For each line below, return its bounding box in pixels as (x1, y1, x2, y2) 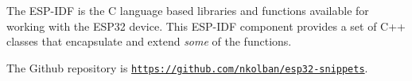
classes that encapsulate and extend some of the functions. (6, 33, 292, 50)
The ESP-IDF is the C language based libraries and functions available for (6, 2, 369, 18)
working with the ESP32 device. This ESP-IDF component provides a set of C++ (6, 17, 406, 34)
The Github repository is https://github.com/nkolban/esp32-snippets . (6, 59, 368, 75)
